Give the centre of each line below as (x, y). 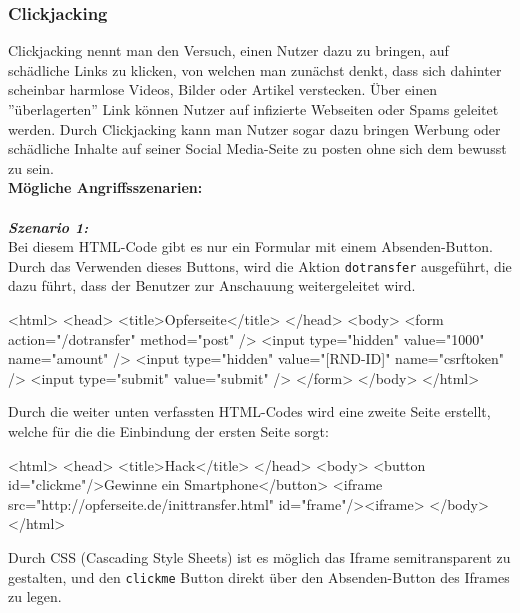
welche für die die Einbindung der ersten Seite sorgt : (168, 430)
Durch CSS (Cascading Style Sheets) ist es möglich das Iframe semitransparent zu (259, 556)
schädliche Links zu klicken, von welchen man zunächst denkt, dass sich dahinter (255, 69)
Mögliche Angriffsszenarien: (105, 187)
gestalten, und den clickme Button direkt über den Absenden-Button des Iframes (259, 576)
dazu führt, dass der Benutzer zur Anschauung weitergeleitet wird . (212, 285)
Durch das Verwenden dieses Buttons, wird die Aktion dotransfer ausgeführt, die (260, 265)
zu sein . (31, 167)
